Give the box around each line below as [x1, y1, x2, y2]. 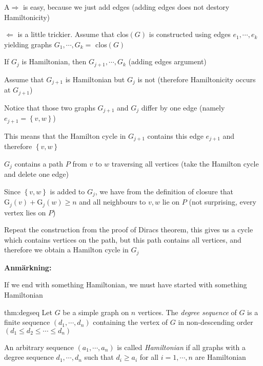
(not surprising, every [189, 196, 256, 207]
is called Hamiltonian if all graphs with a [117, 341, 246, 352]
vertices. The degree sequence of [137, 306, 237, 317]
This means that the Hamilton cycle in [4, 130, 126, 141]
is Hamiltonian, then [22, 56, 87, 67]
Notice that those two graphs [4, 102, 95, 113]
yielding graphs [4, 39, 52, 49]
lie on [162, 196, 180, 207]
